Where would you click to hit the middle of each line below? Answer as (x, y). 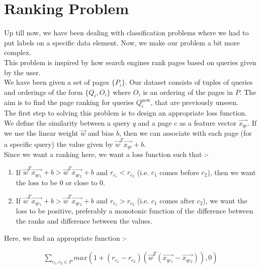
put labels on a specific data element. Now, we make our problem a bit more (122, 42)
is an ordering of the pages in (188, 92)
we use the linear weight (41, 133)
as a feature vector (208, 122)
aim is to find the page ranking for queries (69, 102)
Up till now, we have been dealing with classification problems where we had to (126, 33)
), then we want (232, 172)
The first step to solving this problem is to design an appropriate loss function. (126, 113)
